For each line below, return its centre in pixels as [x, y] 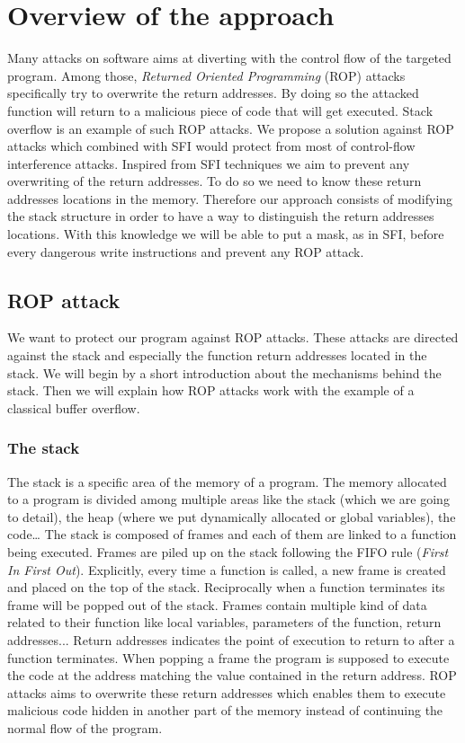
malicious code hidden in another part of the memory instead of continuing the [225, 710]
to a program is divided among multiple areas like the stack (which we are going [228, 499]
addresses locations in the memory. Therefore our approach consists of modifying [230, 198]
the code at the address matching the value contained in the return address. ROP [232, 675]
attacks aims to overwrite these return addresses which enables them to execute [227, 692]
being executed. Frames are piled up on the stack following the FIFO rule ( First [228, 552]
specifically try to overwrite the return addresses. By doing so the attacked [213, 93]
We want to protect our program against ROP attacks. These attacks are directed [233, 337]
